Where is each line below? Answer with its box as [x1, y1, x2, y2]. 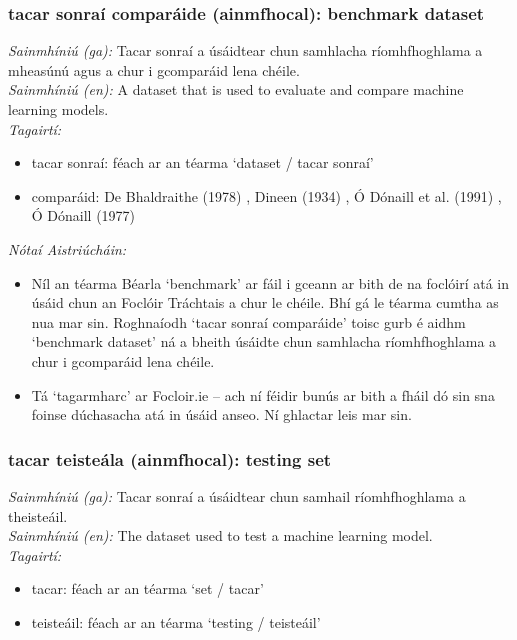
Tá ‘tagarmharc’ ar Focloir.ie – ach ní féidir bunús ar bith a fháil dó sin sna [31, 384, 495, 405]
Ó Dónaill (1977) [31, 205, 136, 226]
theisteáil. [8, 505, 68, 526]
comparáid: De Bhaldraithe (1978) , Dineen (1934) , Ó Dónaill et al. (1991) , [31, 185, 502, 206]
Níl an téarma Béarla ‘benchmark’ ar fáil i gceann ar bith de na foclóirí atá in [31, 272, 510, 293]
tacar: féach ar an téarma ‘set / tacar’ [31, 578, 264, 599]
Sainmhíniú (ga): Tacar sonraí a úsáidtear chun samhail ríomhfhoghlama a [8, 485, 466, 506]
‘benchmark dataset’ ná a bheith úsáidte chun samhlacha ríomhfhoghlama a [31, 331, 497, 352]
